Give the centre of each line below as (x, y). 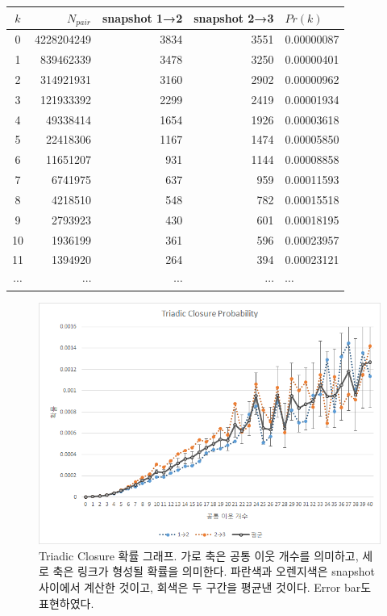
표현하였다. (67, 603)
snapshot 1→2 (143, 17)
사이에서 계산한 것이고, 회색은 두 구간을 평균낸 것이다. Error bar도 (205, 587)
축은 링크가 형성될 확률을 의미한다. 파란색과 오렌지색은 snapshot (214, 571)
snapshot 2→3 (234, 17)
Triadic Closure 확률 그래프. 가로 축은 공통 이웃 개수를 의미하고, (199, 555)
